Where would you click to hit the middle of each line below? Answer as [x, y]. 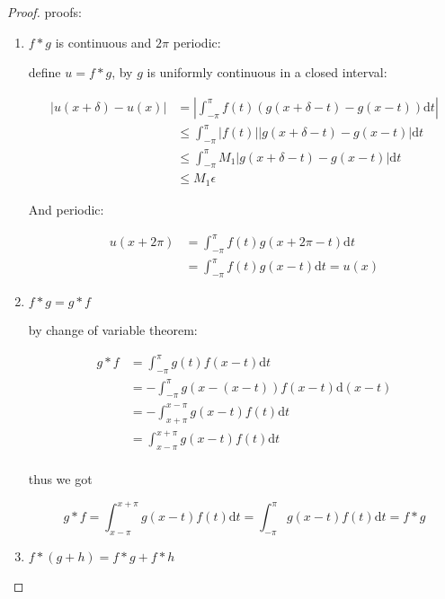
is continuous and [103, 42]
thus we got [60, 479]
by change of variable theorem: [113, 330]
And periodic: [66, 209]
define [44, 72]
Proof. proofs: [44, 12]
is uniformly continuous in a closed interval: [267, 72]
